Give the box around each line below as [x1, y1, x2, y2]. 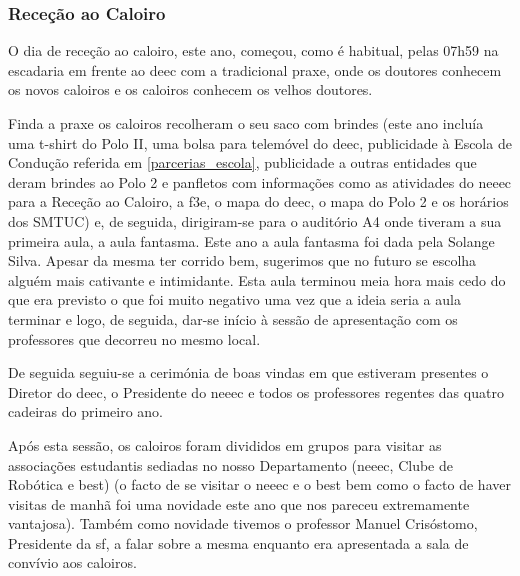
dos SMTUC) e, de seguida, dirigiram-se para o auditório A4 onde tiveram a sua [8, 210, 502, 231]
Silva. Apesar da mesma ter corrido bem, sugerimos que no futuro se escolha [8, 250, 477, 271]
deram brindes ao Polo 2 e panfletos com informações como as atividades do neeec [8, 171, 512, 192]
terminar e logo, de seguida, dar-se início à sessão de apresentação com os [8, 308, 458, 329]
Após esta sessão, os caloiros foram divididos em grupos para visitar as [8, 434, 442, 455]
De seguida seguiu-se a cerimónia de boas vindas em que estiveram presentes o [8, 362, 489, 383]
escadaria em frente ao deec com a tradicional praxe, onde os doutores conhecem [8, 59, 502, 80]
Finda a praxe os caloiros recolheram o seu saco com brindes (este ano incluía [8, 113, 484, 133]
